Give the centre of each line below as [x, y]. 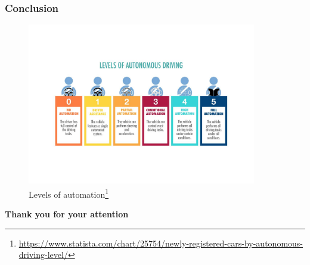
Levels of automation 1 [69, 193]
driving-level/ [43, 255]
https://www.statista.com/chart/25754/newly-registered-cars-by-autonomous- [161, 243]
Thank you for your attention [67, 214]
